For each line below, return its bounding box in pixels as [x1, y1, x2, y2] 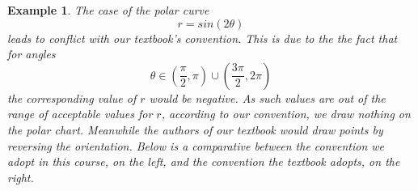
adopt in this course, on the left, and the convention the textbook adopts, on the [7, 153, 400, 170]
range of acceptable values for [7, 105, 153, 122]
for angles [7, 45, 56, 62]
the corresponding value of [7, 89, 137, 106]
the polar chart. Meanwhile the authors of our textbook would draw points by [7, 121, 383, 138]
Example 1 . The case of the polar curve [7, 2, 209, 18]
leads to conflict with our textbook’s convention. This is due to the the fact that [7, 29, 398, 46]
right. [7, 168, 34, 185]
